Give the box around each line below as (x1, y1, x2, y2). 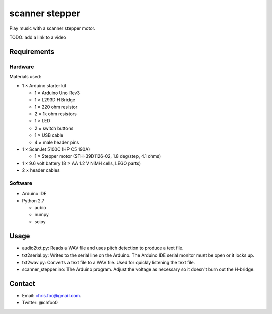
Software (9, 179, 33, 186)
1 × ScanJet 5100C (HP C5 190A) (22, 146, 90, 152)
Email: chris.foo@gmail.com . (22, 292, 82, 298)
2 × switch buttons (34, 125, 74, 131)
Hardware (9, 63, 34, 70)
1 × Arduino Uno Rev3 (34, 90, 80, 96)
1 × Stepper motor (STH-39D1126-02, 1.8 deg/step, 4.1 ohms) (34, 153, 161, 159)
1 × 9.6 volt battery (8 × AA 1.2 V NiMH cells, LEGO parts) (22, 160, 141, 166)
